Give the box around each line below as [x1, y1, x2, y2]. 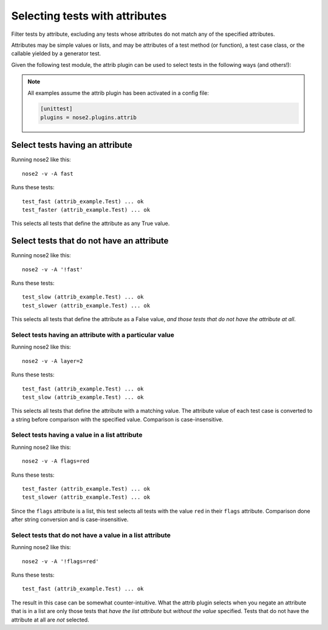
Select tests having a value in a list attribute [11, 431, 143, 439]
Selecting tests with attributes [11, 9, 167, 22]
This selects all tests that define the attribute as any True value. [11, 220, 170, 227]
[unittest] [40, 105, 73, 112]
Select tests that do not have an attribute [11, 236, 169, 246]
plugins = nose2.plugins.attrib [40, 114, 137, 121]
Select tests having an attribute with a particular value [11, 330, 174, 339]
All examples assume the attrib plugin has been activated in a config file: [27, 89, 209, 97]
